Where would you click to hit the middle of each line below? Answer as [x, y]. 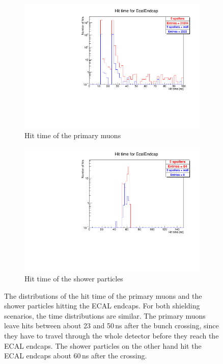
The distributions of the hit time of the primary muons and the [103, 295]
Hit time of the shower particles [74, 278]
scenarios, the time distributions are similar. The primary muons [105, 315]
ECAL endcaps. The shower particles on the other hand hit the [103, 345]
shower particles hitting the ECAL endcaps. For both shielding [102, 306]
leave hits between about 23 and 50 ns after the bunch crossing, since [111, 326]
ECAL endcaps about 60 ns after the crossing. [76, 356]
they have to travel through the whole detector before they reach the [111, 335]
